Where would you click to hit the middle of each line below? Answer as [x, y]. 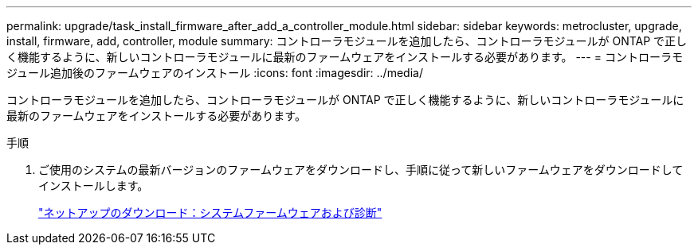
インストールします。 [94, 185]
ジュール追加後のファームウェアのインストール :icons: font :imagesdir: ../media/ [215, 73]
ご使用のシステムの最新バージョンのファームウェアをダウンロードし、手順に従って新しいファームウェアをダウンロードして [361, 170]
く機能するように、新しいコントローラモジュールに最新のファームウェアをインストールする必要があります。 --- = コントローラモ [345, 57]
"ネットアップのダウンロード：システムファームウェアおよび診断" [210, 212]
